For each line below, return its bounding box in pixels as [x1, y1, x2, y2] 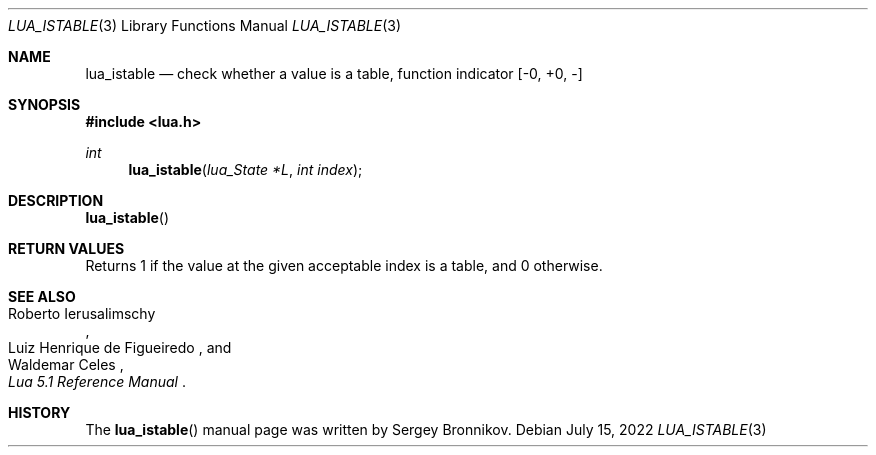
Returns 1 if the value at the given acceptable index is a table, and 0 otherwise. [85, 257, 603, 274]
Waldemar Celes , [8, 356, 124, 373]
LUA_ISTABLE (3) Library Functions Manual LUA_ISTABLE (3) [8, 17, 402, 34]
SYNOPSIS [8, 96, 81, 113]
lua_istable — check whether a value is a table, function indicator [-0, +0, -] [85, 65, 583, 82]
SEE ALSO [8, 288, 76, 305]
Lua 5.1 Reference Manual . [8, 373, 186, 390]
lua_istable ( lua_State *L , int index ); [128, 161, 363, 178]
